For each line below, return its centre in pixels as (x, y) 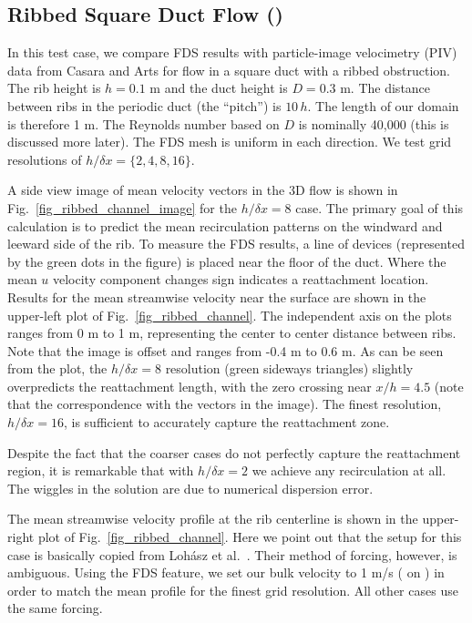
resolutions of (45, 159)
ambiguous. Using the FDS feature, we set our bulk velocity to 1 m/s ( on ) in (226, 572)
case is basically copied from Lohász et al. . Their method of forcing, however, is (232, 554)
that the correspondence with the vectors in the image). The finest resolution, (225, 404)
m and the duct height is (219, 88)
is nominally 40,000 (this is (374, 123)
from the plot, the (57, 368)
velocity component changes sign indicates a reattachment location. (241, 279)
